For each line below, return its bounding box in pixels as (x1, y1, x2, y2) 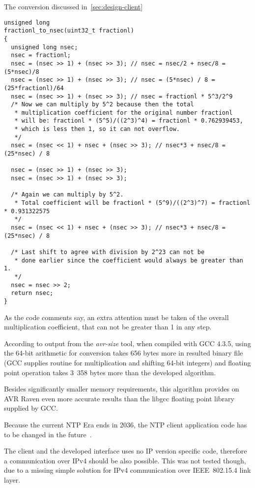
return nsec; (11, 290, 54, 297)
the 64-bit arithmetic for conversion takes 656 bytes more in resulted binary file (4, 348, 243, 358)
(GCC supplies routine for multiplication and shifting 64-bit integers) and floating (4, 357, 251, 367)
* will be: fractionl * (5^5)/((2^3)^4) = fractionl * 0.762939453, (14, 117, 243, 125)
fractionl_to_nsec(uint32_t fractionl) (4, 27, 134, 34)
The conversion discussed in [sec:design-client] (4, 1, 143, 11)
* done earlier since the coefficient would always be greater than (14, 257, 243, 264)
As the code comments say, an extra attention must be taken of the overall (4, 312, 229, 322)
